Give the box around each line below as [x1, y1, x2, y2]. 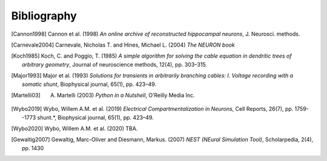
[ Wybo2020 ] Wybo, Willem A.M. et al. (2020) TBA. [11, 125, 138, 133]
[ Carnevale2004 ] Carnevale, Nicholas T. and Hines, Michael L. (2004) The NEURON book [11, 41, 236, 48]
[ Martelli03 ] [11, 91, 41, 99]
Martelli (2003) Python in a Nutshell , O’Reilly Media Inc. [56, 91, 195, 99]
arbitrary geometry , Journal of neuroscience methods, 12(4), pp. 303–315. [22, 61, 208, 68]
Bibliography [11, 9, 77, 22]
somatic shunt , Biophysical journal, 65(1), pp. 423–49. [22, 80, 157, 88]
